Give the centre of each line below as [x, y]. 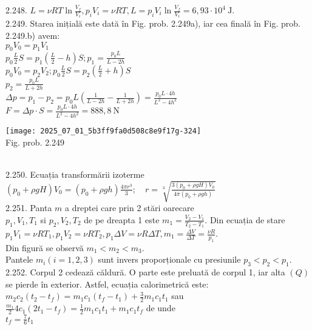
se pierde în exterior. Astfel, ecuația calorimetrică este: [107, 284]
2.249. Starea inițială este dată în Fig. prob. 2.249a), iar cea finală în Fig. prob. [153, 23]
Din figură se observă [45, 247]
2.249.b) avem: [33, 35]
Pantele [19, 259]
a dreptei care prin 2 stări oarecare [130, 208]
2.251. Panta [29, 208]
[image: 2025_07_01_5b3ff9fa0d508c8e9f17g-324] [103, 131]
